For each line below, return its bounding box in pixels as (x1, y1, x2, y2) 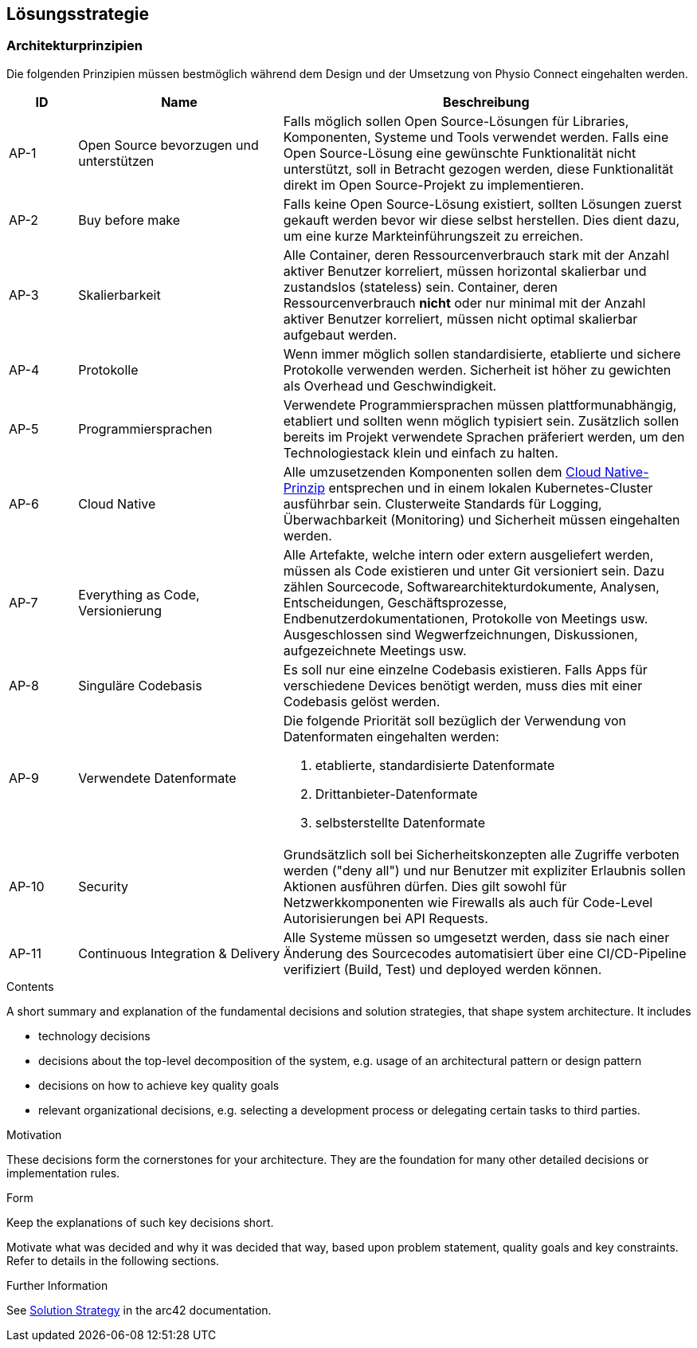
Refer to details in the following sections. (6, 1253, 220, 1267)
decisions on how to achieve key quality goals (38, 1078, 280, 1092)
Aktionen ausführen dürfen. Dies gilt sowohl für (283, 878, 567, 894)
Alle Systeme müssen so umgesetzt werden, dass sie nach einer (283, 929, 670, 945)
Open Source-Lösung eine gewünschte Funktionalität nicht (283, 144, 636, 161)
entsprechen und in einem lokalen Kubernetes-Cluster (328, 479, 653, 496)
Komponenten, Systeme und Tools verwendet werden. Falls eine (283, 128, 669, 145)
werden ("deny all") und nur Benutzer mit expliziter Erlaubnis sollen (283, 862, 686, 878)
